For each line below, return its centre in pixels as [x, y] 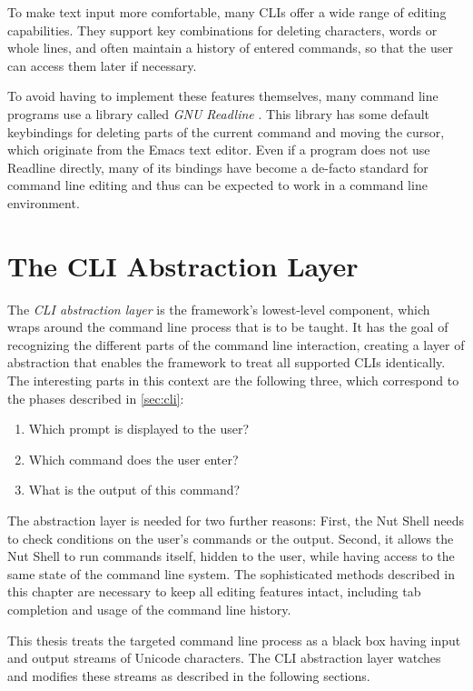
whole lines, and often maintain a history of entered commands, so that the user [230, 48]
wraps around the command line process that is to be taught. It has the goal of [228, 327]
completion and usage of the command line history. [149, 609]
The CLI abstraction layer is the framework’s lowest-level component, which [219, 309]
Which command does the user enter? [133, 459]
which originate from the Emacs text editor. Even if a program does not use [219, 150]
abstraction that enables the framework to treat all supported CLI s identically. [227, 362]
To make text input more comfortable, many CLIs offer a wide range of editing [227, 12]
